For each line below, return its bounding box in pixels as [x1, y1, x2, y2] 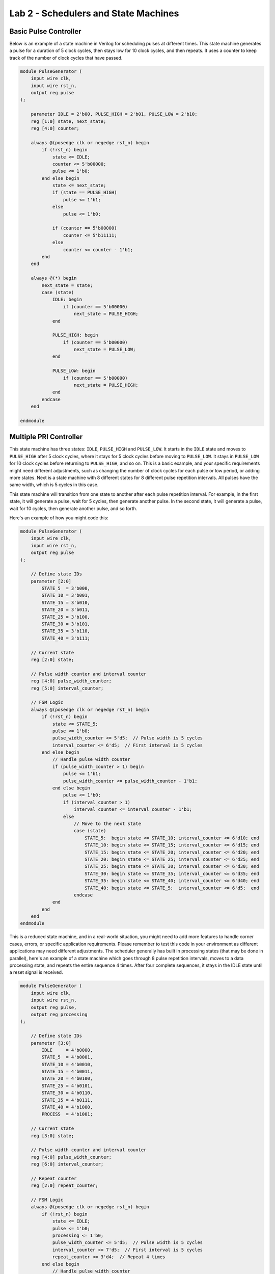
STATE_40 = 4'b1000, [41, 1104, 93, 1110]
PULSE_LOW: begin [52, 368, 96, 374]
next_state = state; [41, 282, 93, 288]
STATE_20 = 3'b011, [41, 607, 90, 613]
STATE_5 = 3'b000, [41, 586, 90, 591]
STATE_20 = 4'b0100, [41, 1076, 93, 1081]
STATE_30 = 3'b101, [41, 621, 90, 627]
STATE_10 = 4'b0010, [41, 1061, 93, 1067]
